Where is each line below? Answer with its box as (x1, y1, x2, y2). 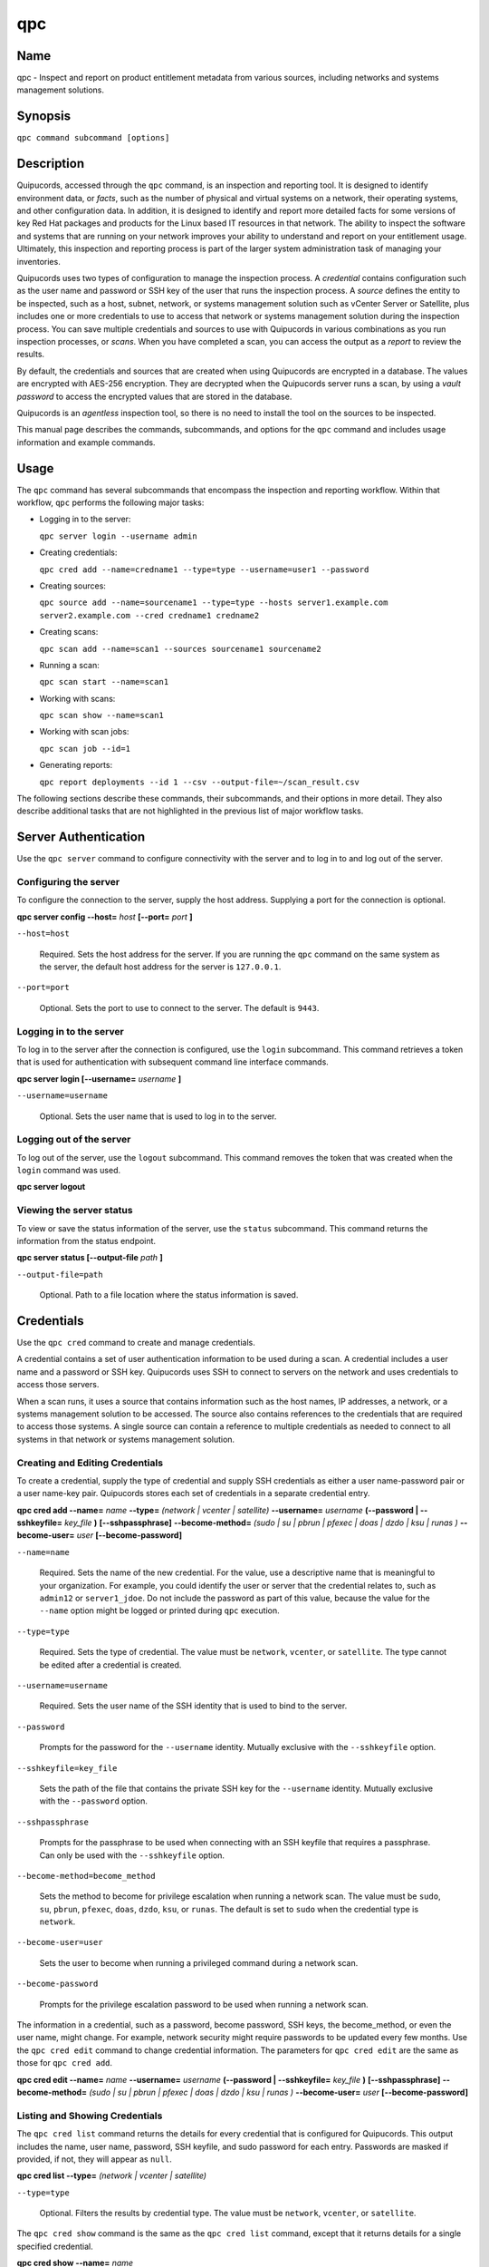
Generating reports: (39, 760, 113, 771)
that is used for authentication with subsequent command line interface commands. (16, 1056, 330, 1067)
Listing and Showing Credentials (16, 2109, 163, 2122)
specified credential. (16, 2241, 94, 2252)
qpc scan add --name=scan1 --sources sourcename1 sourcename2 (39, 644, 321, 654)
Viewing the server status (16, 1204, 133, 1217)
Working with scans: (39, 693, 116, 704)
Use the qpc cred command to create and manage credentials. (16, 1338, 255, 1348)
